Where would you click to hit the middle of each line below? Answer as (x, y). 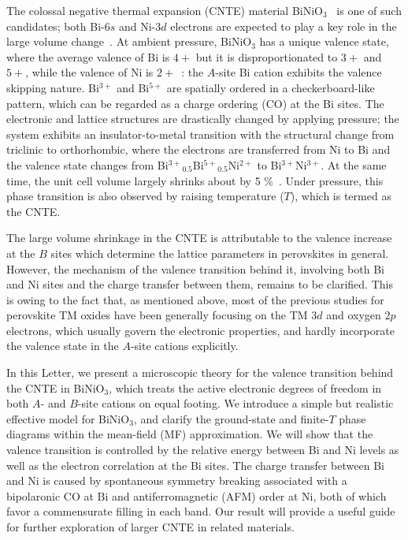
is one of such (369, 10)
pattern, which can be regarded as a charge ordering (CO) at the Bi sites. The (195, 103)
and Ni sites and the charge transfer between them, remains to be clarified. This (200, 284)
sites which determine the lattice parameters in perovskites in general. (220, 253)
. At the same (354, 164)
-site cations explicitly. (184, 346)
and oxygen (354, 315)
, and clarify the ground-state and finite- (231, 418)
